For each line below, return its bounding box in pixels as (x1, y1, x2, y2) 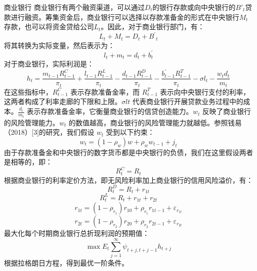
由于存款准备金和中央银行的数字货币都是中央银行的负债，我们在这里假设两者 (4, 147, 253, 157)
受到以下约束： (106, 127, 155, 137)
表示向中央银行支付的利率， (160, 86, 250, 97)
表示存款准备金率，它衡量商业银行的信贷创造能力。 (27, 106, 193, 116)
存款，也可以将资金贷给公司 (4, 21, 94, 32)
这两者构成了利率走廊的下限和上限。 (4, 96, 122, 107)
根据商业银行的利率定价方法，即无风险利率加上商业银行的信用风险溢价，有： (4, 174, 253, 185)
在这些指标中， (4, 86, 52, 97)
